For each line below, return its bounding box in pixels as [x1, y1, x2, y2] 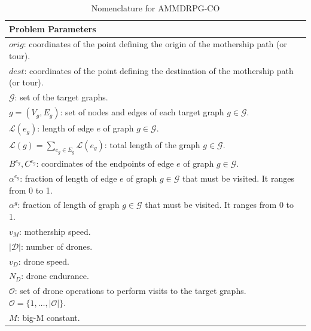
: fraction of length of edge [20, 171, 117, 184]
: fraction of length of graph [17, 198, 120, 211]
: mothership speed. [19, 225, 91, 237]
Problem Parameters [9, 22, 96, 35]
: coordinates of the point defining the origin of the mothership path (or [23, 38, 287, 50]
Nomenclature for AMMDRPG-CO [91, 2, 220, 14]
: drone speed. [18, 255, 69, 267]
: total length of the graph [104, 138, 200, 151]
